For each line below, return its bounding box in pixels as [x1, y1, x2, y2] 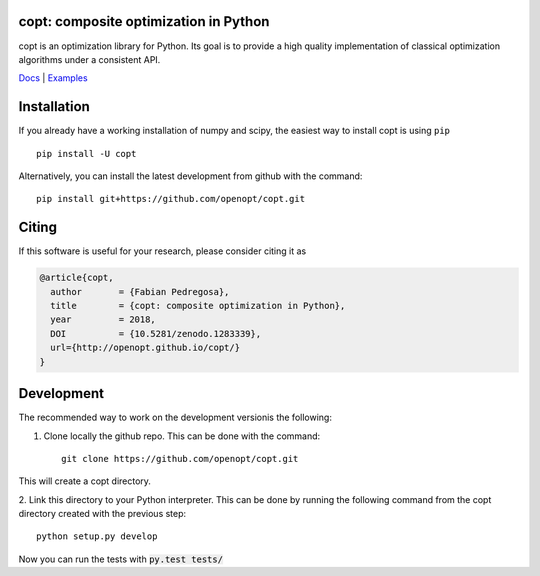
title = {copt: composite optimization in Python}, [50, 300, 346, 312]
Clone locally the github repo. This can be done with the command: [43, 430, 321, 442]
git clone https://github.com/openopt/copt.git [61, 453, 299, 464]
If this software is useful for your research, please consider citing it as [18, 245, 307, 257]
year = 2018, [50, 314, 157, 325]
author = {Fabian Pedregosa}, [50, 286, 230, 297]
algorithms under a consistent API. [18, 53, 161, 65]
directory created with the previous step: [18, 508, 187, 520]
